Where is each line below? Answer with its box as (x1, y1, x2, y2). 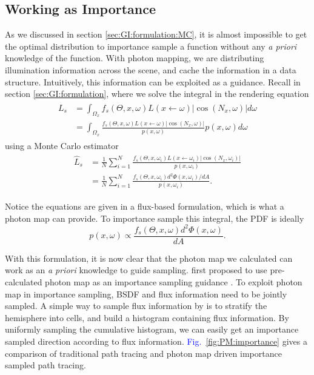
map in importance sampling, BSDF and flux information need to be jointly (5, 287, 287, 300)
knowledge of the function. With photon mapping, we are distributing (5, 51, 264, 64)
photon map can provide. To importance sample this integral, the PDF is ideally (5, 211, 304, 224)
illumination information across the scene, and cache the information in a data (5, 63, 296, 76)
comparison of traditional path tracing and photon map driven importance (5, 347, 282, 359)
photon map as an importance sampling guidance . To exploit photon (45, 276, 302, 288)
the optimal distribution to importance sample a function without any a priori (5, 39, 297, 52)
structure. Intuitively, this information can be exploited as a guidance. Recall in (5, 75, 301, 88)
